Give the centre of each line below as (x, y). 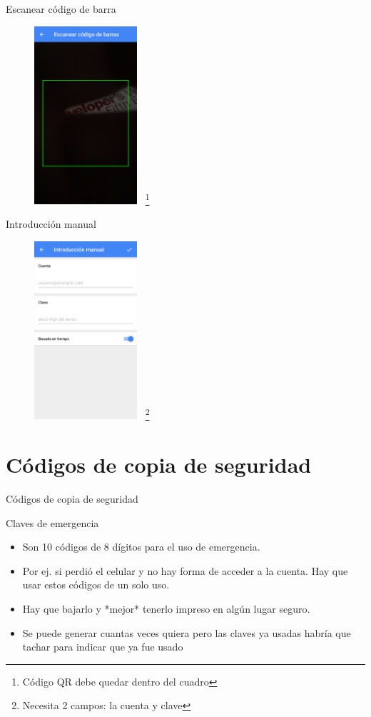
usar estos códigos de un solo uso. (96, 585)
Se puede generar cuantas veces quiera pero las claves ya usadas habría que (187, 632)
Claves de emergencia (52, 522)
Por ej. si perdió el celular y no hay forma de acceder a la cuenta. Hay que (185, 570)
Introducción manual (51, 224)
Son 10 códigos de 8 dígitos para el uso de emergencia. (141, 547)
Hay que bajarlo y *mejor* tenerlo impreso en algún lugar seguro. (166, 609)
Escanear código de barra (61, 9)
